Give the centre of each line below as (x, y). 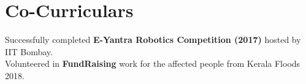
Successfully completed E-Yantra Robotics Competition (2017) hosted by (153, 40)
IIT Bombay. (29, 51)
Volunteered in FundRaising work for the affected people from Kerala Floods (153, 63)
